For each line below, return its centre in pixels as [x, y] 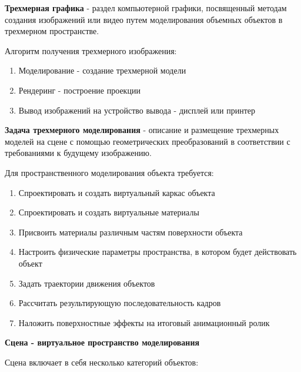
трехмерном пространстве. [52, 31]
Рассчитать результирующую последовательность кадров [120, 303]
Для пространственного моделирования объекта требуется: [109, 172]
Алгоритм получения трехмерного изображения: [91, 50]
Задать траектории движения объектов [87, 283]
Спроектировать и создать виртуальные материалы [109, 212]
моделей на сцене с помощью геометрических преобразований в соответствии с [148, 141]
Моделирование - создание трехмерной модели [102, 70]
